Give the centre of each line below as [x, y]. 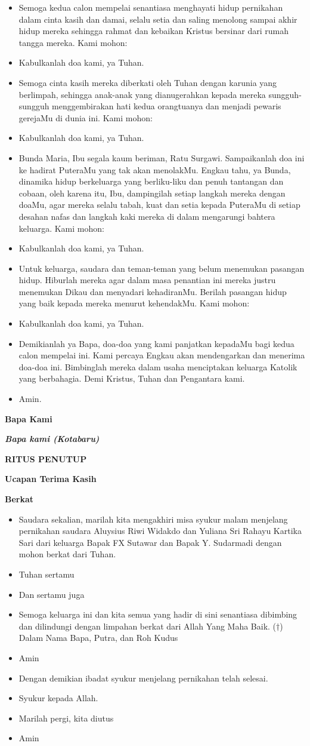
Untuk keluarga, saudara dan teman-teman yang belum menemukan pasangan [162, 268]
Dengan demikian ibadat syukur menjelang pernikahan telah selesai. [143, 678]
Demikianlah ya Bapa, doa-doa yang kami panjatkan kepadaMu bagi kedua [156, 343]
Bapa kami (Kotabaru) [52, 439]
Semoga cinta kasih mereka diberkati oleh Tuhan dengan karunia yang [148, 82]
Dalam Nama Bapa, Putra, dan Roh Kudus [98, 638]
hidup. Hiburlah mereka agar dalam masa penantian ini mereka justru [147, 280]
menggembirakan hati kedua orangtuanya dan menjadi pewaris [167, 106]
